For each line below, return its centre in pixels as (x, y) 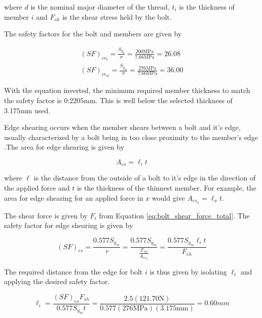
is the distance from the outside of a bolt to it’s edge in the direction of (145, 178)
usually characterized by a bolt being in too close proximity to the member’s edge (131, 137)
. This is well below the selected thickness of (164, 100)
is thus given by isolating (188, 271)
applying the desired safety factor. (57, 281)
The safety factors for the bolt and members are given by (93, 34)
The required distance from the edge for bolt (73, 271)
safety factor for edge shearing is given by (69, 225)
